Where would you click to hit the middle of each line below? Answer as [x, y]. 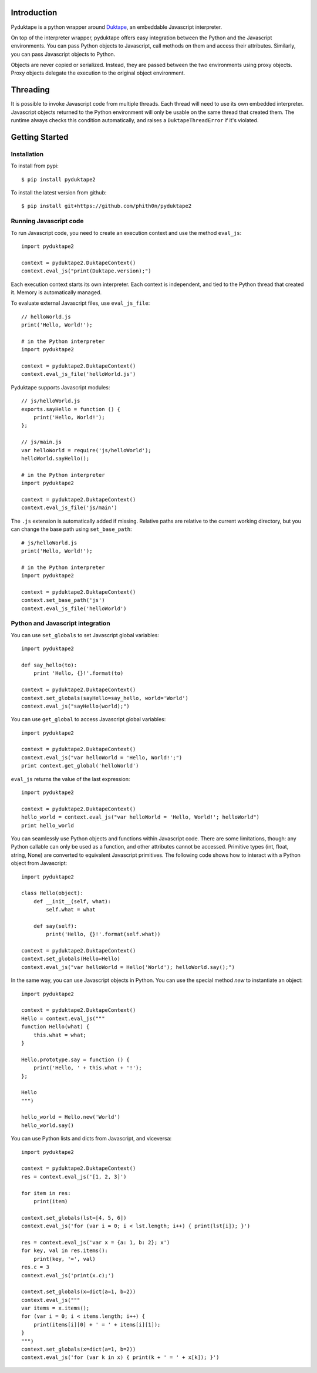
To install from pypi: [35, 166]
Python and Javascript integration [61, 624]
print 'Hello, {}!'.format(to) [78, 673]
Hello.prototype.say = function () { [76, 1059]
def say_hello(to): [49, 665]
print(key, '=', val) [65, 1259]
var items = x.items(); [55, 1308]
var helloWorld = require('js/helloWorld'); [87, 450]
